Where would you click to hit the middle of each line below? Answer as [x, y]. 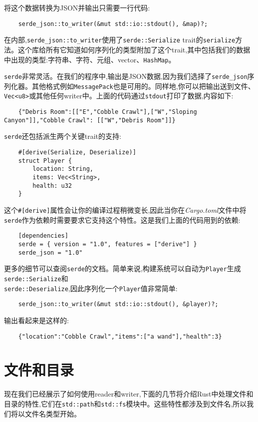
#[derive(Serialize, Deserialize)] [77, 153]
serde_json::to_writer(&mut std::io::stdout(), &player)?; [118, 304]
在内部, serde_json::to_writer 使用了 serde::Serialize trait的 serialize [120, 40]
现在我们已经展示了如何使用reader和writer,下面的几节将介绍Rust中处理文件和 [129, 394]
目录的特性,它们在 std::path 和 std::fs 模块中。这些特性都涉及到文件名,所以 [126, 403]
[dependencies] [43, 236]
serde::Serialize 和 [36, 278]
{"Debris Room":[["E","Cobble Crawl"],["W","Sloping [108, 112]
